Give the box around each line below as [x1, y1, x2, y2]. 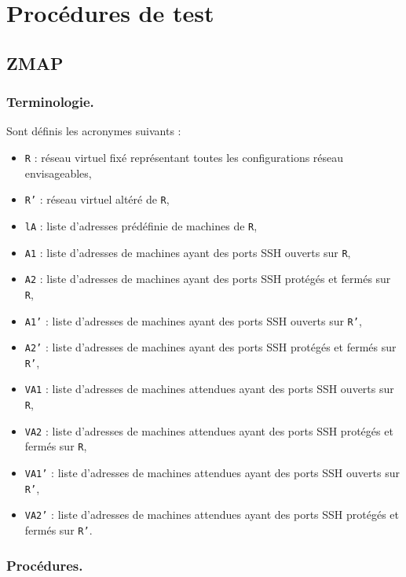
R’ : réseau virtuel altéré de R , [24, 191, 170, 208]
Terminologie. [6, 92, 94, 112]
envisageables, [24, 164, 92, 181]
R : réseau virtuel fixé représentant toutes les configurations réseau [24, 149, 344, 165]
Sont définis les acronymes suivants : [6, 123, 181, 139]
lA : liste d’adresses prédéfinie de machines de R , [24, 217, 258, 233]
